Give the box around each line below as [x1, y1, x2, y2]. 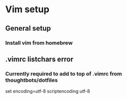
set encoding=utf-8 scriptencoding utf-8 [5, 88, 90, 94]
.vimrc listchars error [5, 55, 74, 63]
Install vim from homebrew [5, 39, 73, 46]
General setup [5, 24, 51, 33]
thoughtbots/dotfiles [5, 77, 58, 84]
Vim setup [5, 4, 50, 15]
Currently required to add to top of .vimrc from [5, 70, 122, 77]
